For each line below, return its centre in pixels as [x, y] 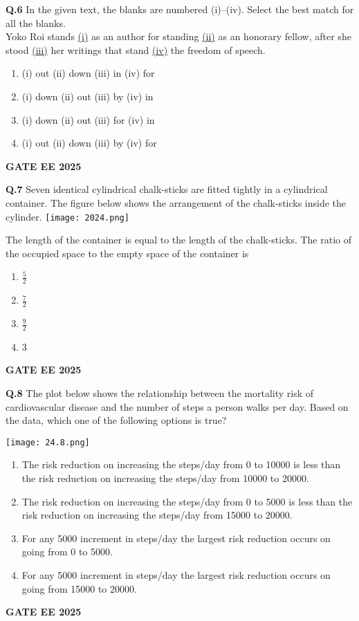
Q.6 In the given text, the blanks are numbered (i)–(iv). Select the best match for [180, 9]
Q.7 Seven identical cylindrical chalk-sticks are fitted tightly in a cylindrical [167, 189]
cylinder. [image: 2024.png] [67, 216]
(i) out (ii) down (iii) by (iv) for [89, 143]
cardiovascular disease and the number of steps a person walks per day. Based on [177, 406]
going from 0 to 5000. [67, 552]
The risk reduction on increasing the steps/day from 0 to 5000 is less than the [187, 501]
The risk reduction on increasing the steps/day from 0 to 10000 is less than [181, 464]
